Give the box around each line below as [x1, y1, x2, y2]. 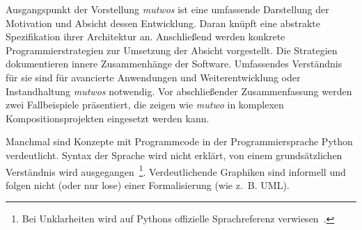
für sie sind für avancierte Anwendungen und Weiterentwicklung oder [6, 69, 301, 84]
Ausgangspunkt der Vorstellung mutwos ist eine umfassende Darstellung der [6, 2, 329, 16]
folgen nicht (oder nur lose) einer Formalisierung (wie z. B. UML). [6, 177, 290, 192]
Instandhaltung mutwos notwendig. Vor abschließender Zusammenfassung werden [6, 83, 352, 98]
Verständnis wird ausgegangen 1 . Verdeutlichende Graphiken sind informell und [6, 162, 346, 179]
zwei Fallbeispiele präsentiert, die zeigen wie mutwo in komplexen [6, 97, 284, 112]
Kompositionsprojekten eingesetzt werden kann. [6, 110, 210, 125]
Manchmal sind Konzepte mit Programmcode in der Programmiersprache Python [6, 134, 353, 149]
